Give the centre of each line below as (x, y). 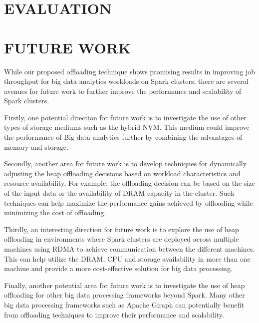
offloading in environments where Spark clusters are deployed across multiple (122, 239)
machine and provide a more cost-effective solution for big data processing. (118, 268)
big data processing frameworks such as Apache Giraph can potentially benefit (124, 304)
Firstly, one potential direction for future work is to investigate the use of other (125, 117)
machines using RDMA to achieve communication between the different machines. (129, 249)
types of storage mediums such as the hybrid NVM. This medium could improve (127, 127)
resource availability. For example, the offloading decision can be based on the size (129, 183)
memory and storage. (36, 147)
